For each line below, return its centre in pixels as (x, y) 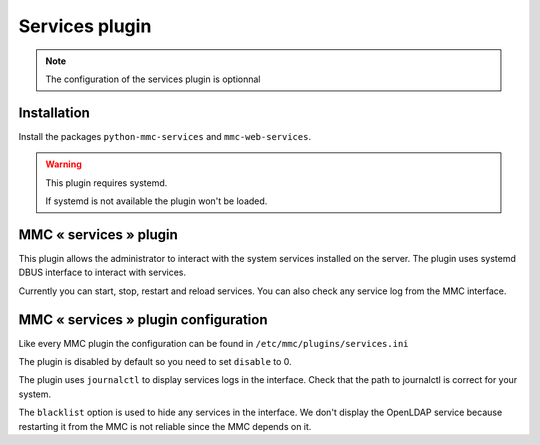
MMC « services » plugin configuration (143, 319)
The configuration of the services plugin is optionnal (153, 79)
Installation (54, 112)
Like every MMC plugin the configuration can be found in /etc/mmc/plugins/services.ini (213, 343)
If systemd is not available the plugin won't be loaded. (156, 201)
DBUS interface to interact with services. (102, 272)
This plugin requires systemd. (106, 182)
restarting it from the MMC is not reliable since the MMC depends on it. (165, 426)
